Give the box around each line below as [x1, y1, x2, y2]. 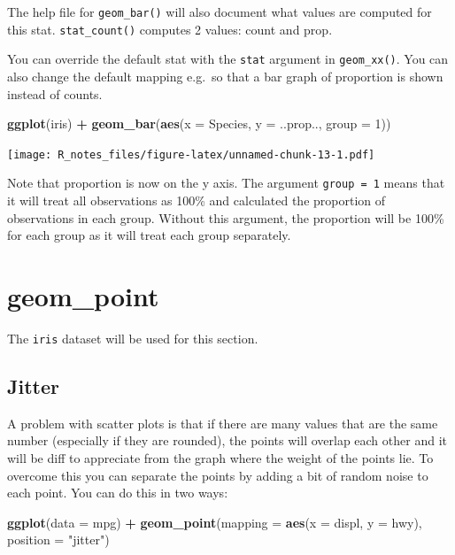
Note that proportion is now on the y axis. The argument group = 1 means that [7, 173, 445, 192]
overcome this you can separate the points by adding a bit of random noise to [7, 466, 428, 484]
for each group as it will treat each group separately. [7, 226, 291, 244]
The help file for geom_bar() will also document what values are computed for [7, 3, 432, 20]
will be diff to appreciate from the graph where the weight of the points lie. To [7, 449, 434, 467]
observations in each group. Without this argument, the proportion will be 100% [7, 208, 444, 227]
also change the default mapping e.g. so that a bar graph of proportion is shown [7, 66, 443, 85]
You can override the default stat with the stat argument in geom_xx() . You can [7, 50, 449, 68]
